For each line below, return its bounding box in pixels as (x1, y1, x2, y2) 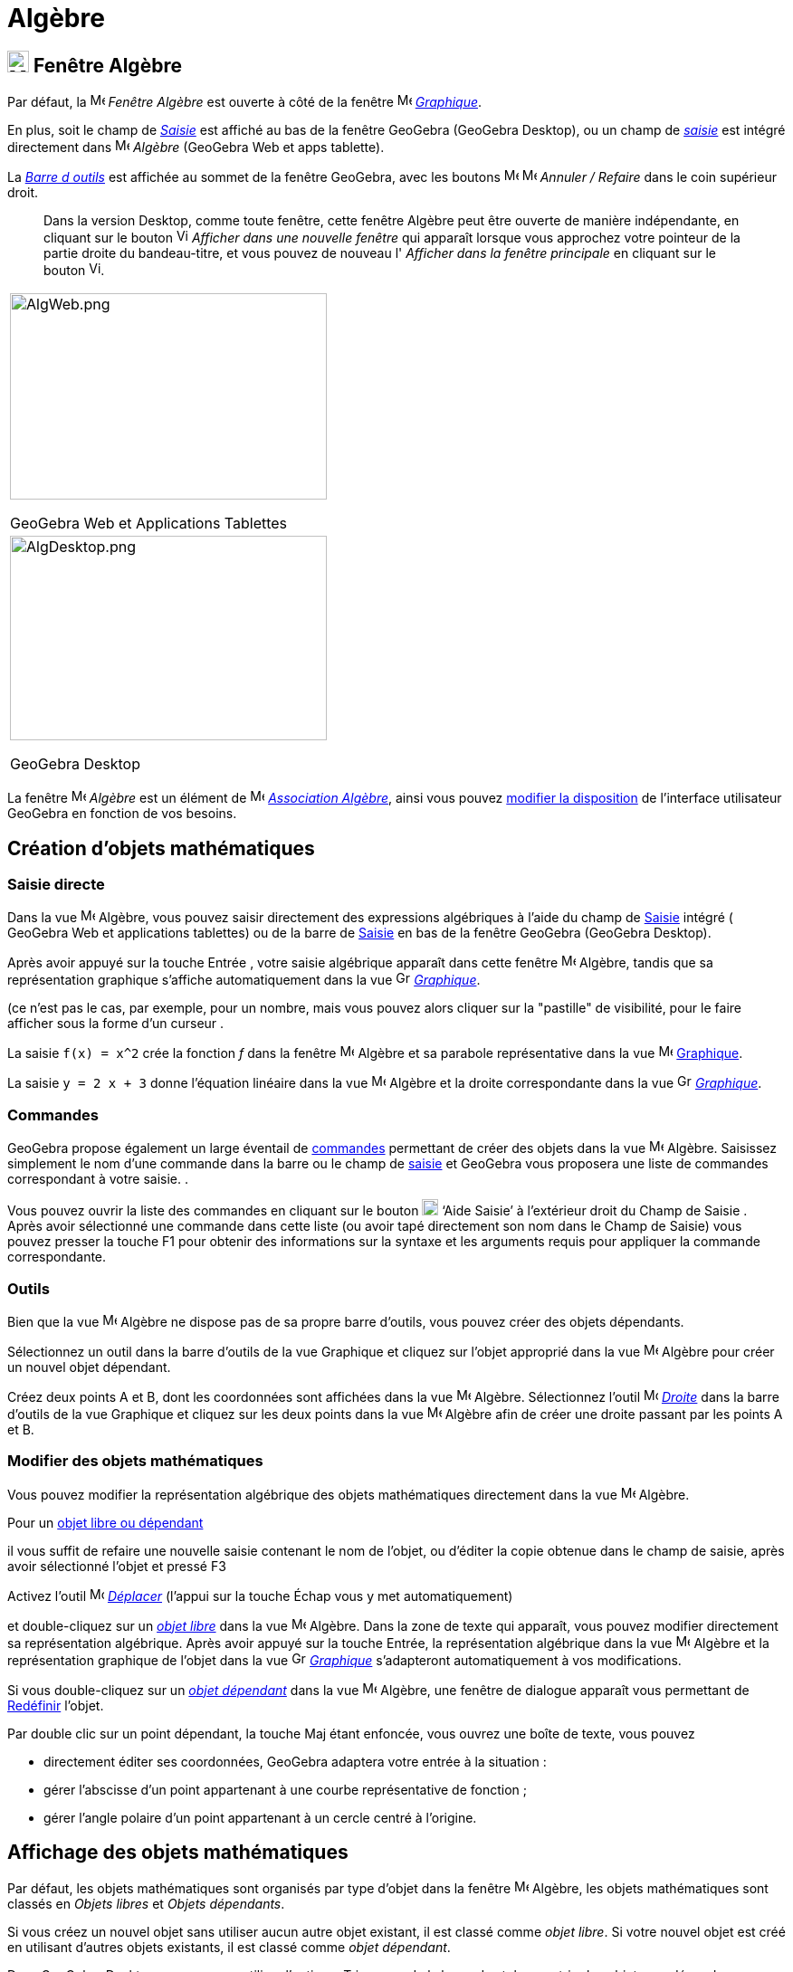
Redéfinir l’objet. (7, 1697, 104, 1713)
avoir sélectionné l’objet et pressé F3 (7, 1558, 226, 1574)
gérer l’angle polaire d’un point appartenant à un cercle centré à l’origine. (43, 1809, 477, 1825)
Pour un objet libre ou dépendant (7, 1514, 204, 1530)
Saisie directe (7, 875, 105, 894)
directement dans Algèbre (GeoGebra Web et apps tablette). (7, 139, 385, 156)
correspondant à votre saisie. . (7, 1171, 189, 1187)
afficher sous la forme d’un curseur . (7, 1015, 225, 1032)
